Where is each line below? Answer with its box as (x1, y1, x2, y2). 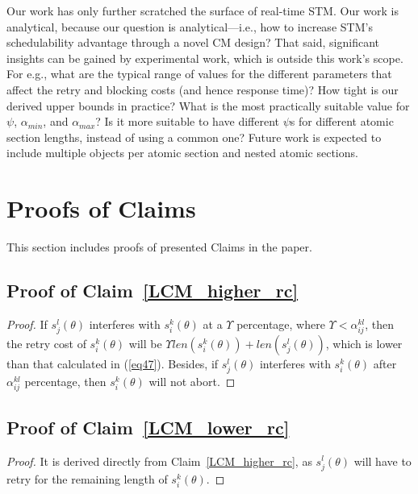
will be (128, 335, 162, 352)
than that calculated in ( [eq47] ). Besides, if (6, 355, 219, 372)
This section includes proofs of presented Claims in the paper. (6, 239, 312, 255)
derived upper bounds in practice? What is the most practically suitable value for (6, 97, 410, 114)
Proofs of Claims (6, 192, 196, 225)
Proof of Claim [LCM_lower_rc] (6, 414, 290, 439)
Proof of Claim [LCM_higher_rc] (6, 278, 299, 303)
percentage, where (236, 315, 325, 332)
